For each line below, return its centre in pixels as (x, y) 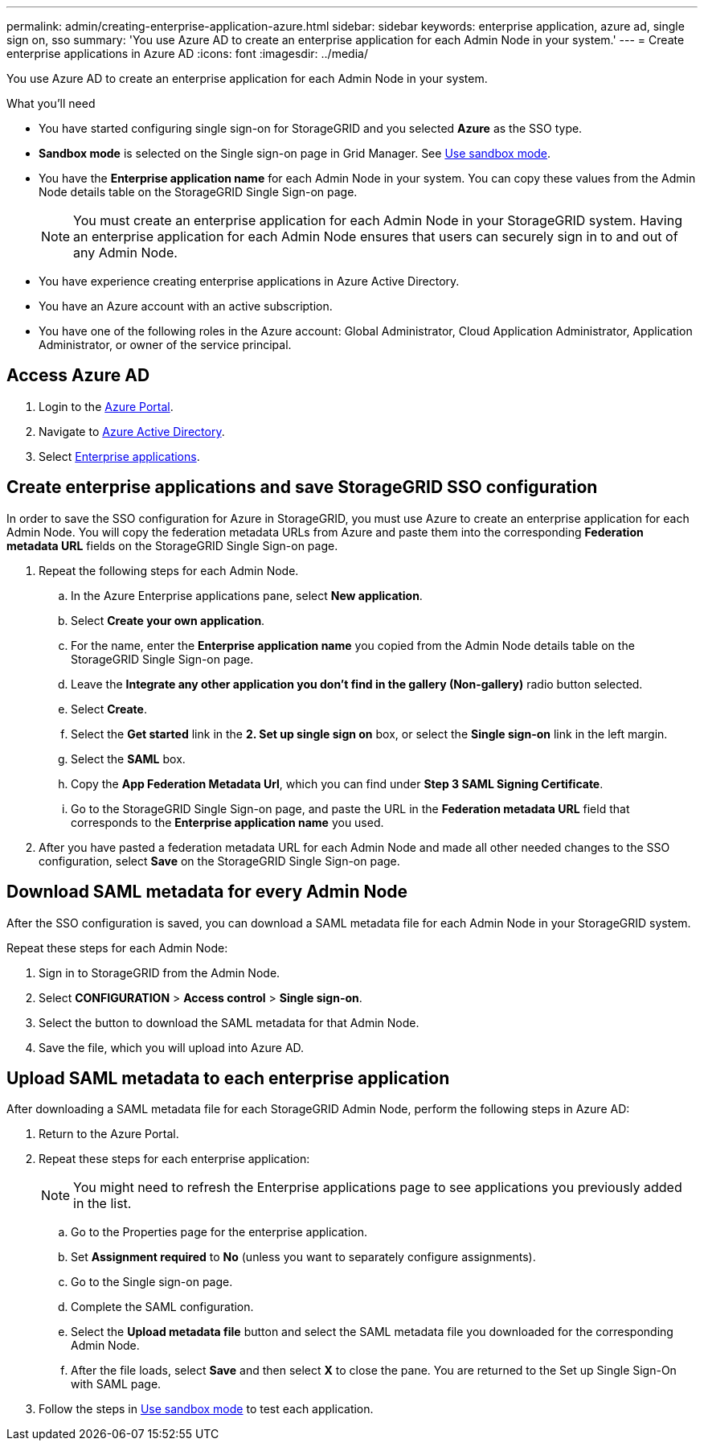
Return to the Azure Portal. (109, 1134)
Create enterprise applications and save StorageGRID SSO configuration (302, 487)
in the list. (102, 1204)
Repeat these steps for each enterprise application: (174, 1159)
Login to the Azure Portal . (106, 406)
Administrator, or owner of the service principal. (165, 345)
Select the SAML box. (128, 758)
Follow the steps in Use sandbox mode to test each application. (206, 1409)
